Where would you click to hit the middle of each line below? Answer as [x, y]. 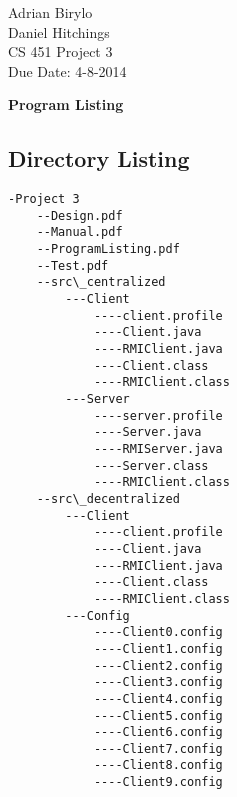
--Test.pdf [72, 265]
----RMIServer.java [158, 449]
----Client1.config [158, 648]
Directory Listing [99, 158]
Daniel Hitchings [59, 31]
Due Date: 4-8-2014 [67, 70]
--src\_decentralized [108, 498]
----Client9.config [158, 782]
